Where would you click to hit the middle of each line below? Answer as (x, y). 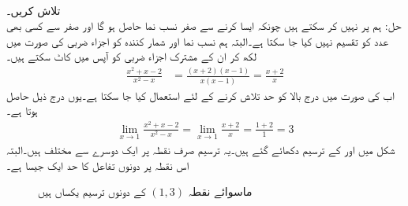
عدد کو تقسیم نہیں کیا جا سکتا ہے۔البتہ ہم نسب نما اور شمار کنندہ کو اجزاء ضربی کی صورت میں (197, 40)
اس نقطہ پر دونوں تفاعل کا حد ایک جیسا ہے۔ (98, 165)
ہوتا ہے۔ (22, 110)
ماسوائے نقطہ (220, 191)
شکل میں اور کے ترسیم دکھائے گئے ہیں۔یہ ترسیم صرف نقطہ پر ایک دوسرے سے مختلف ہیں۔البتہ (201, 149)
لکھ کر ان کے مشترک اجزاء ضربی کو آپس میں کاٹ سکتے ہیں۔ (131, 56)
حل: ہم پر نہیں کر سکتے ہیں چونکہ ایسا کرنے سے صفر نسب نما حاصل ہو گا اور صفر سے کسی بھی (204, 26)
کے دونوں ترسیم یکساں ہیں (92, 191)
